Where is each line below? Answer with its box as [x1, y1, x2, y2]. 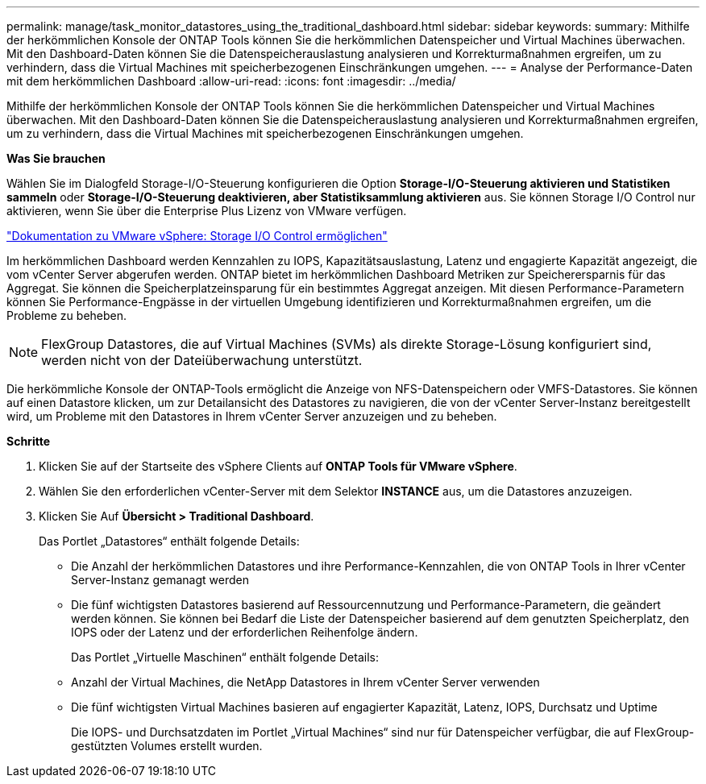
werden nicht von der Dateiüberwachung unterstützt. [41, 352, 363, 368]
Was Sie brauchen [6, 151, 106, 165]
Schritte [6, 434, 50, 448]
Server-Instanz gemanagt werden [71, 573, 249, 587]
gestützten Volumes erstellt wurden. [71, 739, 263, 753]
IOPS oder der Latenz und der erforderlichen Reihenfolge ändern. [71, 625, 418, 639]
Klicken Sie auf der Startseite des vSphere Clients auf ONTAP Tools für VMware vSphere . [39, 459, 517, 473]
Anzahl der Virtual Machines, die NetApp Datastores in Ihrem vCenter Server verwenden [71, 675, 540, 689]
